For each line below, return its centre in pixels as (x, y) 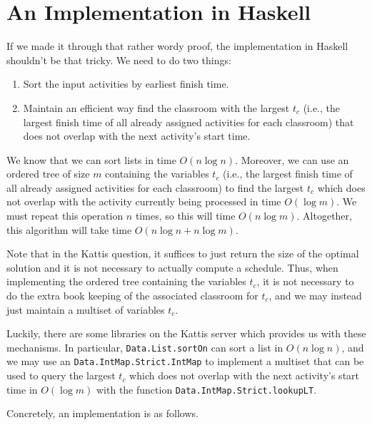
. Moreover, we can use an (292, 159)
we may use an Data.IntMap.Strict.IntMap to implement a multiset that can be (185, 361)
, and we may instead (315, 296)
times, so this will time (185, 216)
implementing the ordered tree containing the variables (126, 281)
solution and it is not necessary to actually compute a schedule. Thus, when (172, 267)
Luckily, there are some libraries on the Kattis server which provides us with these (186, 333)
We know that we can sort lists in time (91, 159)
